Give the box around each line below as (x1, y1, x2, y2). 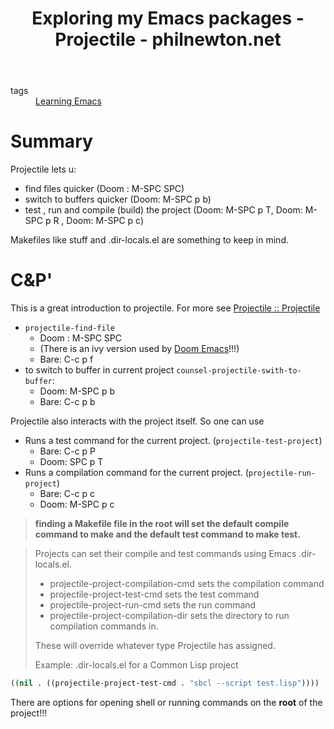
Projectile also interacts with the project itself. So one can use (10, 415, 265, 427)
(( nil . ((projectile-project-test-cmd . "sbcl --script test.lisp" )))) (10, 678, 320, 689)
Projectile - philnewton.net (54, 28, 282, 51)
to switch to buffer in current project (24, 364, 175, 376)
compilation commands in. (49, 620, 159, 632)
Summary (10, 130, 93, 153)
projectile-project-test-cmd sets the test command (49, 588, 260, 601)
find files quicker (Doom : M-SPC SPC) (24, 183, 185, 195)
